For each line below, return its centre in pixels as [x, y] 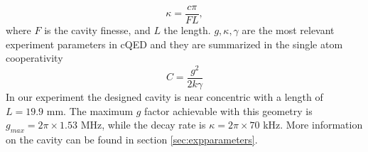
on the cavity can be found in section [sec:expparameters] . [132, 139]
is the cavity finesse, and [97, 30]
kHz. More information [313, 125]
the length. [187, 30]
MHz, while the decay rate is [143, 125]
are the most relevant [288, 30]
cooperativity [34, 58]
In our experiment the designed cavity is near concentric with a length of [164, 96]
